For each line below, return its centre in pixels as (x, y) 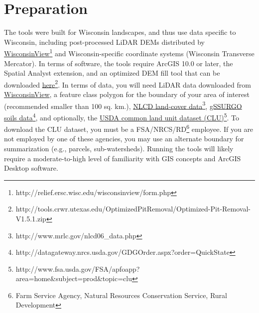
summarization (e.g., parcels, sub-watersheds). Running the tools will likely (119, 148)
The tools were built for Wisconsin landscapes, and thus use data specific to (120, 32)
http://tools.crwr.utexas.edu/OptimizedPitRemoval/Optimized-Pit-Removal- (133, 209)
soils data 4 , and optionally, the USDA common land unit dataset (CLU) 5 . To (122, 116)
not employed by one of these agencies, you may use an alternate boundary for (124, 139)
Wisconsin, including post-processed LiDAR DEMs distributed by (104, 42)
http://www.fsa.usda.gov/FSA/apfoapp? (78, 268)
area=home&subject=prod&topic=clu (74, 278)
